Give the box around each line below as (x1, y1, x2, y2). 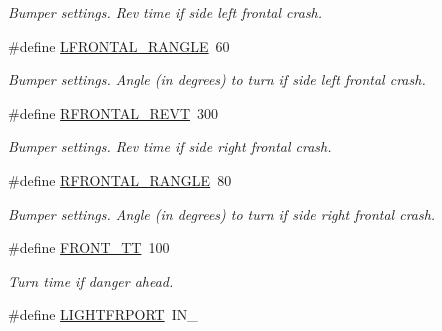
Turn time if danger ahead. (8, 270, 174, 291)
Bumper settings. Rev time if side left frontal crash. (8, 2, 323, 22)
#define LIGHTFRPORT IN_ (8, 304, 198, 325)
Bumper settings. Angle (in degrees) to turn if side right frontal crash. (8, 203, 436, 224)
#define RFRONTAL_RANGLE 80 (8, 169, 232, 190)
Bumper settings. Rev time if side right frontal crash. (8, 136, 332, 157)
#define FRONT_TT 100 (8, 237, 170, 258)
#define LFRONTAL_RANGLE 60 (8, 35, 230, 56)
